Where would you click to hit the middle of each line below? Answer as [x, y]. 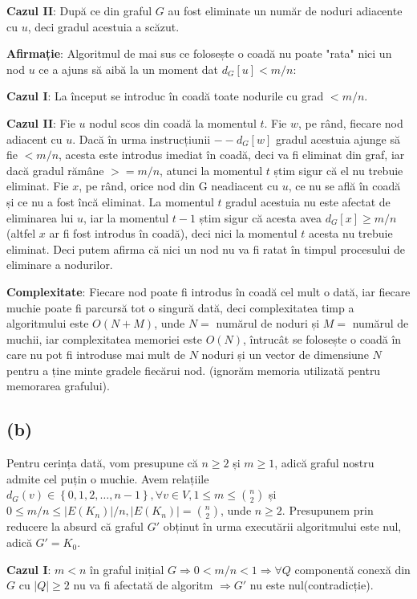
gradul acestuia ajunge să [338, 139]
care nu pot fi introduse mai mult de [96, 355]
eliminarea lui [40, 217]
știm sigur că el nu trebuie [338, 170]
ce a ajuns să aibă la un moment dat [129, 69]
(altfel [21, 233]
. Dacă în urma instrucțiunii [142, 139]
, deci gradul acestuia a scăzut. [103, 26]
